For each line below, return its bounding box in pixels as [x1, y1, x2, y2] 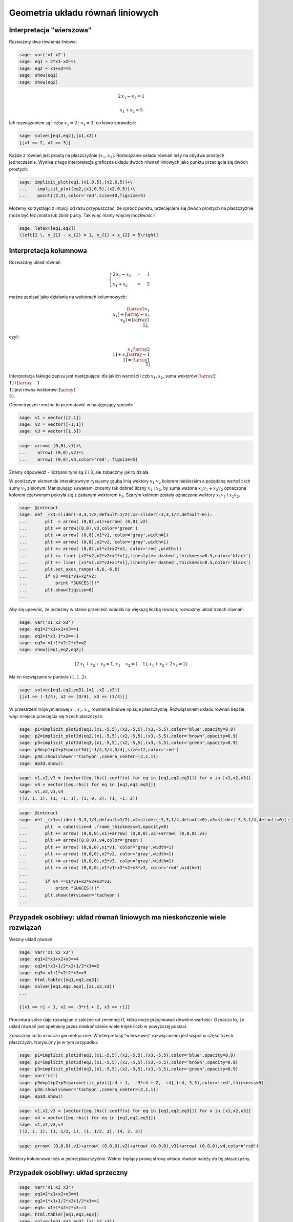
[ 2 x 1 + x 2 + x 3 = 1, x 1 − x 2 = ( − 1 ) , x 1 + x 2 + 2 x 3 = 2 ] [75, 661, 188, 668]
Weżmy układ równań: [9, 937, 54, 942]
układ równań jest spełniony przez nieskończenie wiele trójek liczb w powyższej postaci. [9, 1024, 188, 1029]
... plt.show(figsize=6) [19, 587, 95, 592]
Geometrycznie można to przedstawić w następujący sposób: [9, 401, 134, 408]
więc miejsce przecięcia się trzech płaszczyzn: [9, 713, 104, 719]
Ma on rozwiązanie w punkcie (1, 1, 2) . [9, 674, 87, 679]
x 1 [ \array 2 [127, 346, 150, 353]
